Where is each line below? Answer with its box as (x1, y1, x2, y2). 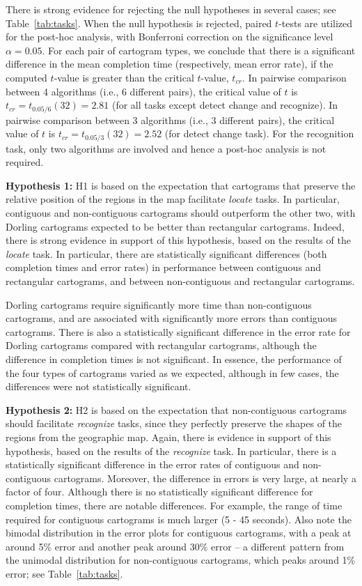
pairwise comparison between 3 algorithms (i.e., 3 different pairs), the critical (6, 112, 335, 127)
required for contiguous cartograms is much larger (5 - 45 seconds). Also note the (6, 511, 352, 526)
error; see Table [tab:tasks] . (6, 566, 123, 580)
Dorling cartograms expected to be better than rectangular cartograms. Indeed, (6, 219, 345, 233)
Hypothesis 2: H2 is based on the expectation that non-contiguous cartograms (6, 402, 347, 417)
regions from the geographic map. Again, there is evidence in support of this (6, 429, 331, 444)
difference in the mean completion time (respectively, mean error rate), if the (6, 56, 333, 71)
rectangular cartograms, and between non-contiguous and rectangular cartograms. (6, 274, 355, 288)
